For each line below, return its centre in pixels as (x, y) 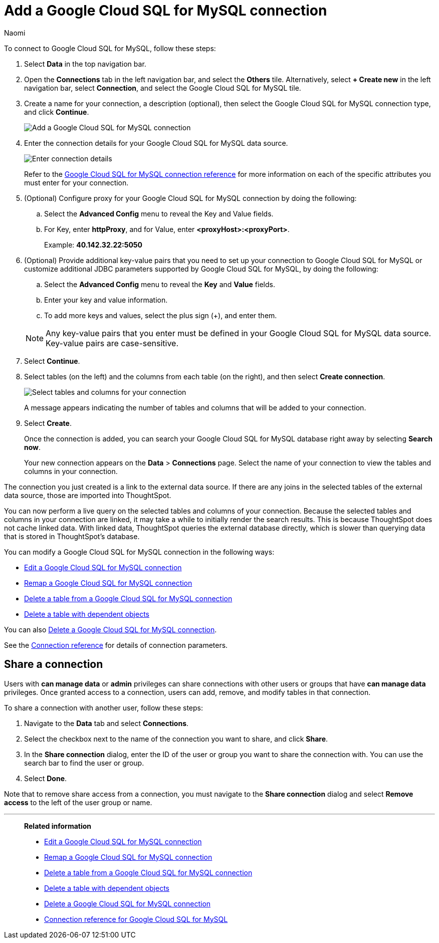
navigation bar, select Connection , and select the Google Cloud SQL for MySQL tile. (163, 88)
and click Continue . (57, 112)
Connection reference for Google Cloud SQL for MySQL (136, 919)
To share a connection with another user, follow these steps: (103, 708)
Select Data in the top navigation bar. (85, 64)
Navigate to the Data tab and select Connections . (106, 723)
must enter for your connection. (76, 182)
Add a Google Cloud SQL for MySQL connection (166, 11)
